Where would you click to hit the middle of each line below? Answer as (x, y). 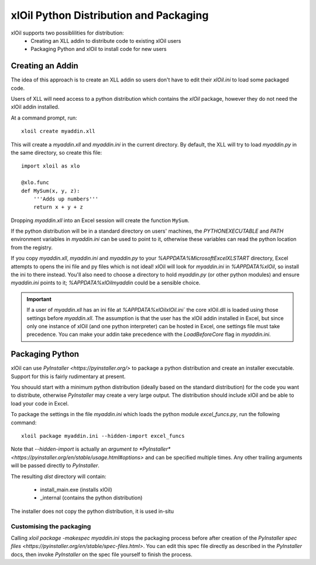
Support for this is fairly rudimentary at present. (68, 376)
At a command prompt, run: (44, 118)
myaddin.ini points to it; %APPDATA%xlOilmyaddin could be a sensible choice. (106, 283)
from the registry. (32, 247)
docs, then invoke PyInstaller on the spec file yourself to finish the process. (102, 554)
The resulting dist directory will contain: (59, 476)
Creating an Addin (44, 66)
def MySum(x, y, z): (51, 191)
